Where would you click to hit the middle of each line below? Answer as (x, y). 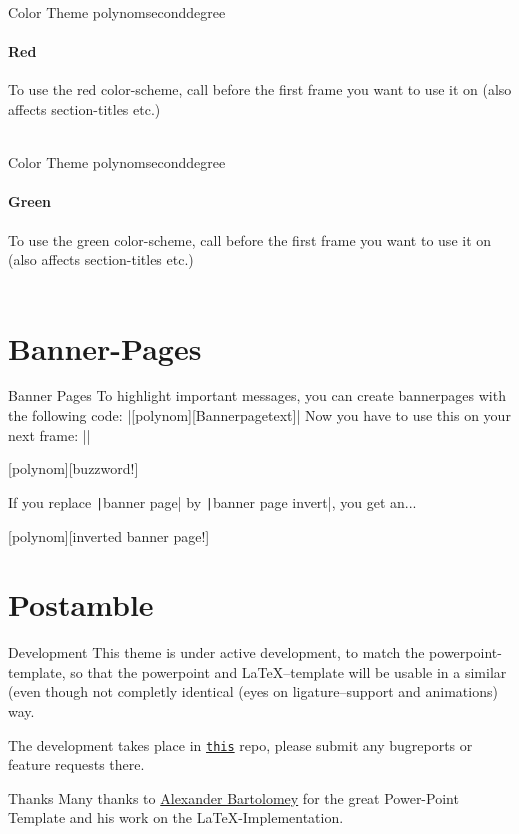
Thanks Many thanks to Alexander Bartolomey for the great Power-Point (233, 797)
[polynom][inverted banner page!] (109, 535)
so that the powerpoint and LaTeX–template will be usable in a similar (288, 671)
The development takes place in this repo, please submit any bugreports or (240, 744)
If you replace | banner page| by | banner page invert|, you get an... (212, 501)
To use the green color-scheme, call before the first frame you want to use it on (250, 239)
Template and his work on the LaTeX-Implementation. (176, 817)
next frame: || (49, 434)
